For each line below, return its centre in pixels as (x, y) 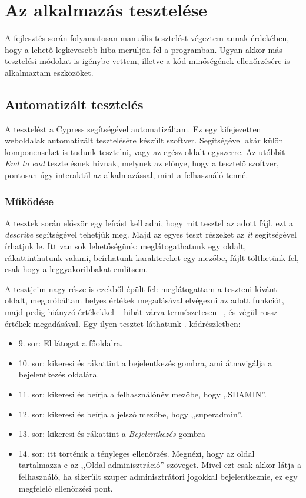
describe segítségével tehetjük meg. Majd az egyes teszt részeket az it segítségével (151, 234)
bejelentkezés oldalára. (59, 374)
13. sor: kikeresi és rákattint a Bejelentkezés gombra (112, 434)
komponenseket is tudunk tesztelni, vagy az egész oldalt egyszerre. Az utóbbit (145, 151)
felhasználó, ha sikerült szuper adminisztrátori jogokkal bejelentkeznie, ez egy (158, 476)
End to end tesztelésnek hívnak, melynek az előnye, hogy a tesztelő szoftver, (142, 163)
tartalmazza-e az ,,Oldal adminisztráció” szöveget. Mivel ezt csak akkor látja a (160, 465)
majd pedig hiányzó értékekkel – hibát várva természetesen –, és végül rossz (141, 312)
